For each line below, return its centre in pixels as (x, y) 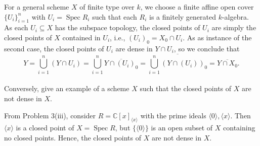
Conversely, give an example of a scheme (67, 88)
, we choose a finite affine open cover (197, 7)
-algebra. (235, 16)
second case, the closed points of (54, 48)
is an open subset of (182, 128)
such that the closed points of (186, 88)
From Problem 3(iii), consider (50, 115)
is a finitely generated (183, 16)
